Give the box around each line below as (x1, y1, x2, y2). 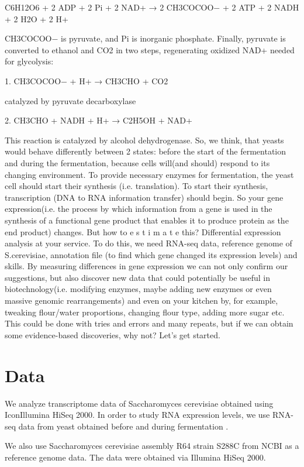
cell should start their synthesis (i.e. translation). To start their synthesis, (5, 180, 268, 192)
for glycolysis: (5, 55, 54, 67)
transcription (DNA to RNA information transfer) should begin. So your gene (5, 191, 284, 203)
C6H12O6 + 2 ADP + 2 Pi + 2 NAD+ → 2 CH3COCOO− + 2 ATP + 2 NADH (5, 1, 299, 13)
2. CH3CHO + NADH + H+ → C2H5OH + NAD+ (5, 114, 192, 126)
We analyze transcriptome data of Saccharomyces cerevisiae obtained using (5, 397, 274, 409)
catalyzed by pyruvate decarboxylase (5, 94, 136, 107)
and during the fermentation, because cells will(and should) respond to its (5, 156, 270, 169)
